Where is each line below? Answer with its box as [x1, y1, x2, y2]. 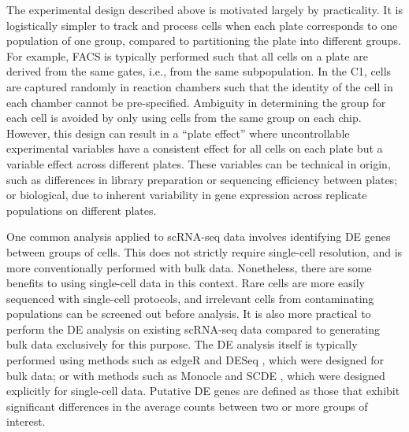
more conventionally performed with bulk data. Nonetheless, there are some [6, 259, 372, 275]
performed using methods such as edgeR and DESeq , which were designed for [6, 352, 385, 368]
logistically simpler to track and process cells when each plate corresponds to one [6, 17, 398, 33]
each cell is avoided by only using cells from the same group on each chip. [6, 109, 362, 126]
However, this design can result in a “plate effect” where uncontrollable [6, 124, 350, 141]
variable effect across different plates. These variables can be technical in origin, [6, 155, 391, 172]
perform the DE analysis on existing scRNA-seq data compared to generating [6, 320, 380, 337]
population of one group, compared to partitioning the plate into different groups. [6, 32, 401, 49]
